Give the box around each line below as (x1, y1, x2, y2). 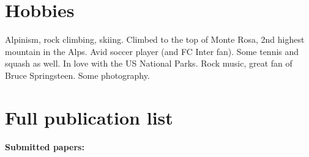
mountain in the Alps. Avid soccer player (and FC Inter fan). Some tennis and (5, 45, 299, 57)
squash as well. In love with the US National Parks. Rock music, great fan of (5, 57, 292, 70)
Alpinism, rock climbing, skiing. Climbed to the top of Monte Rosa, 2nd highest (5, 33, 305, 46)
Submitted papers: (5, 140, 84, 153)
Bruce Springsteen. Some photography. (5, 68, 150, 81)
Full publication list (5, 104, 173, 130)
